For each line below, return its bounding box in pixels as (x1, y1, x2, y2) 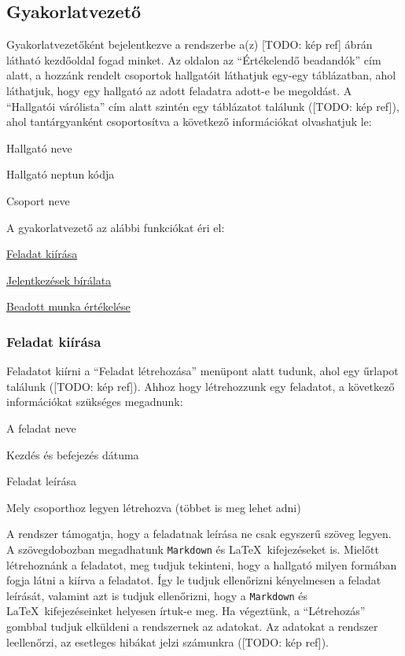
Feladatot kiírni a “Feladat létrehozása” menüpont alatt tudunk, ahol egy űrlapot (6, 363, 399, 379)
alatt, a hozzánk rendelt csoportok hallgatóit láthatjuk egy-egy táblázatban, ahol (6, 67, 396, 83)
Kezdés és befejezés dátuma (6, 446, 139, 463)
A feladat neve (6, 419, 76, 436)
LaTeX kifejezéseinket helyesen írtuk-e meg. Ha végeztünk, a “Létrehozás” (6, 603, 366, 619)
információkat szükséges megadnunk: (6, 393, 183, 410)
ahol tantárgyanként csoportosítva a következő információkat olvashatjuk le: (6, 113, 372, 130)
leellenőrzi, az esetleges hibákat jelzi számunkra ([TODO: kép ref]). (6, 633, 330, 650)
